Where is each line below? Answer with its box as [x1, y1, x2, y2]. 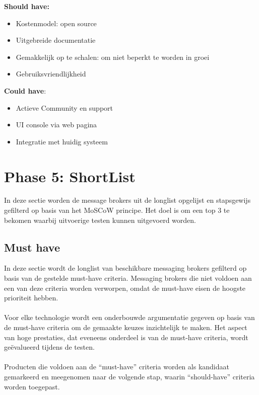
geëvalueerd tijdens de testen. [4, 342, 95, 352]
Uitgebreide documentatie [16, 35, 96, 45]
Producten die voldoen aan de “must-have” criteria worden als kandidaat [4, 361, 229, 372]
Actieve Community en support [16, 102, 113, 113]
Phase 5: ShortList [4, 166, 136, 186]
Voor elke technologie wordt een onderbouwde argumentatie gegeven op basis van [4, 312, 255, 323]
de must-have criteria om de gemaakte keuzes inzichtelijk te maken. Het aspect [4, 322, 247, 333]
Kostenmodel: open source [16, 18, 97, 28]
